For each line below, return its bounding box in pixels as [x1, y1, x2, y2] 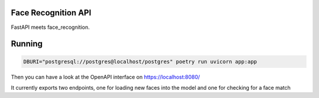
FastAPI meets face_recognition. [11, 24, 90, 31]
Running [11, 39, 43, 49]
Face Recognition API [11, 8, 92, 18]
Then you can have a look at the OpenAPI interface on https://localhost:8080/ [11, 73, 200, 80]
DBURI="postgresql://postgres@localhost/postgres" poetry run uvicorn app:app [23, 58, 257, 65]
